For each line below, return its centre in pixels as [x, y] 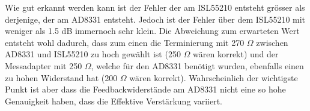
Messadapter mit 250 [44, 65]
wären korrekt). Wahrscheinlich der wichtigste [214, 77]
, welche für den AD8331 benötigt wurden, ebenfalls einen [197, 65]
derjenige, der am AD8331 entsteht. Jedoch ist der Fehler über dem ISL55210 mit [155, 19]
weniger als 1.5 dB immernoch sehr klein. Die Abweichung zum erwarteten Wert [152, 31]
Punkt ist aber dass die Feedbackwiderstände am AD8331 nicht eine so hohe [145, 89]
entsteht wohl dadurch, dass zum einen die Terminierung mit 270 [125, 42]
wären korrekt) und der [236, 54]
